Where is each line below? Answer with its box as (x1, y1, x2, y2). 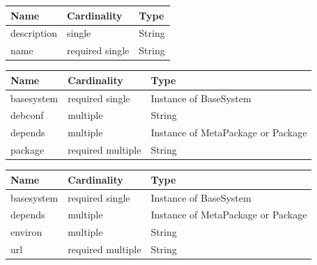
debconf (10, 108, 44, 122)
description (10, 26, 58, 40)
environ (10, 225, 42, 239)
